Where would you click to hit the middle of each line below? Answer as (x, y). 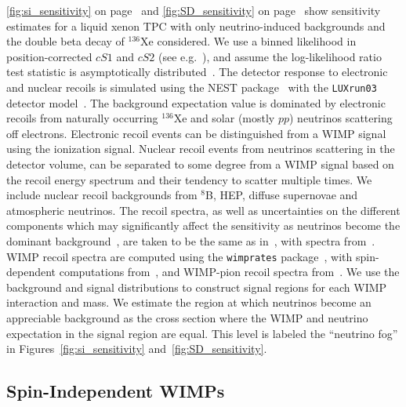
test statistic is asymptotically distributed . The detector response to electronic (197, 72)
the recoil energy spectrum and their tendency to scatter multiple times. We (189, 179)
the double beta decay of (65, 41)
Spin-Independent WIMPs (116, 391)
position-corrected (49, 56)
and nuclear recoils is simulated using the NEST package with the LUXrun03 (192, 87)
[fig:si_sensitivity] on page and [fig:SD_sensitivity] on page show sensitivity (194, 10)
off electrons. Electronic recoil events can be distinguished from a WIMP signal (196, 133)
